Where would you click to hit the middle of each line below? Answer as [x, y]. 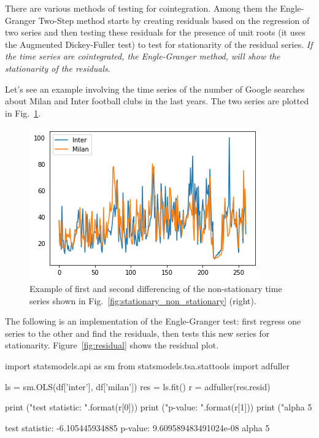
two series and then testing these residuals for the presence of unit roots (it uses [155, 32]
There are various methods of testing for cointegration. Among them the [141, 8]
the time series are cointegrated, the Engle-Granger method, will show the [143, 56]
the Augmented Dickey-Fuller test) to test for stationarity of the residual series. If [159, 44]
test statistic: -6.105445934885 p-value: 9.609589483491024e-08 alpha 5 [137, 427]
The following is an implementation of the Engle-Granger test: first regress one [153, 321]
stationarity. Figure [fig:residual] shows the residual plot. [112, 345]
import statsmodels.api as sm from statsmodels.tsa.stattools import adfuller [148, 365]
